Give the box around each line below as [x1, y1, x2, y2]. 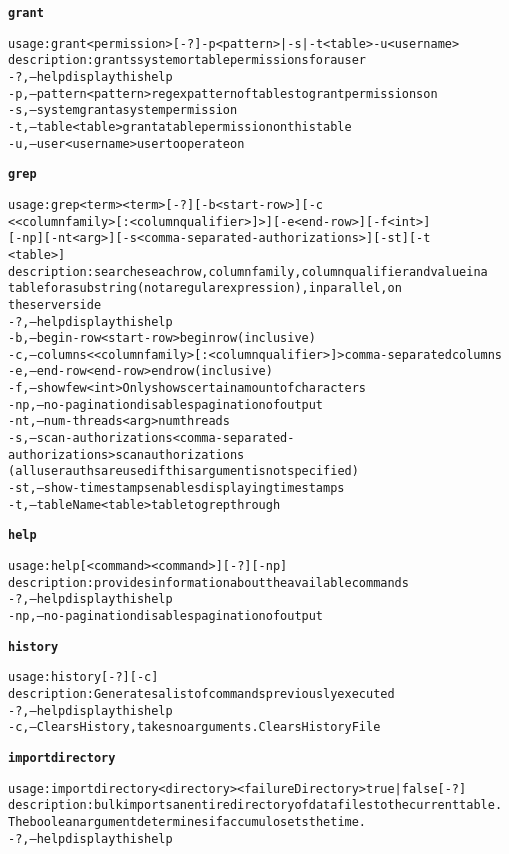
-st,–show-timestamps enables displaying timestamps [8, 481, 345, 496]
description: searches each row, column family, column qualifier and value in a [8, 264, 488, 279]
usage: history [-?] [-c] [8, 670, 159, 685]
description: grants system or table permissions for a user [8, 53, 366, 68]
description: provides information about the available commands [8, 575, 409, 590]
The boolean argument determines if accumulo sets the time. [8, 814, 367, 829]
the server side [8, 297, 102, 312]
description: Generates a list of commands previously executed [8, 686, 395, 701]
